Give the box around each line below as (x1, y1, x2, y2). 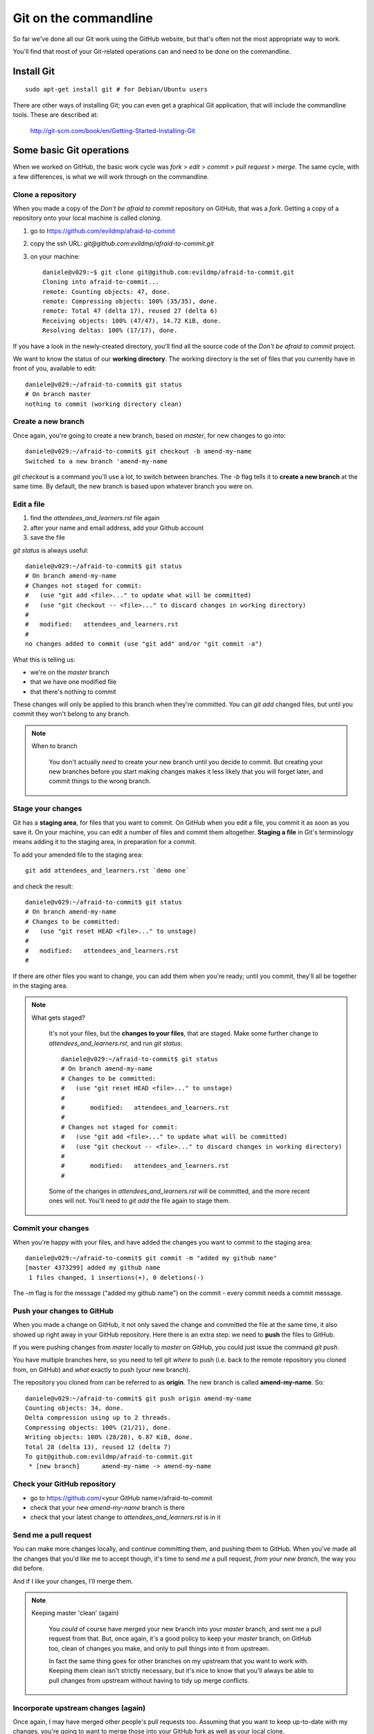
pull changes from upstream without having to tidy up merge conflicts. (48, 1676, 249, 1685)
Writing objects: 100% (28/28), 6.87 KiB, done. (25, 1433, 193, 1441)
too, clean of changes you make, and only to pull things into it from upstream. (48, 1644, 270, 1652)
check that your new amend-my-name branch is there (30, 1503, 185, 1511)
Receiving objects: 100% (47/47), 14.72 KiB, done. (42, 316, 222, 325)
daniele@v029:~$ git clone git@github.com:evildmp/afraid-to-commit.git (42, 268, 294, 276)
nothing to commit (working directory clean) (25, 400, 183, 408)
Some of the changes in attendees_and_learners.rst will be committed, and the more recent (48, 1187, 310, 1196)
